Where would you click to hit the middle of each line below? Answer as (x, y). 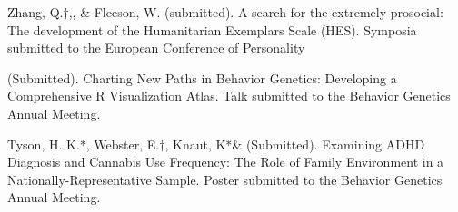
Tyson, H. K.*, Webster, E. (84, 144)
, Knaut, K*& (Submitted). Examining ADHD (295, 144)
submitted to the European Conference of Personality (156, 48)
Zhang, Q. (35, 12)
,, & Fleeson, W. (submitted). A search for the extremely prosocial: (256, 12)
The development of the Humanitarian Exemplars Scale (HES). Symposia (212, 29)
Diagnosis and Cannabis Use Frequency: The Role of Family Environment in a (226, 162)
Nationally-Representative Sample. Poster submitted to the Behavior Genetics (225, 179)
